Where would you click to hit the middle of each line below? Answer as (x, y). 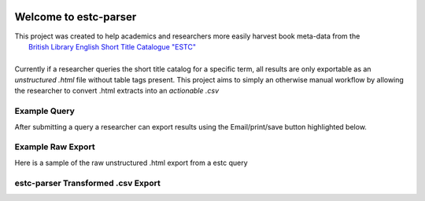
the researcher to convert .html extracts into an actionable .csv (117, 91)
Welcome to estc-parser (76, 17)
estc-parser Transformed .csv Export (87, 183)
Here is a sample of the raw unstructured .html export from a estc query (131, 163)
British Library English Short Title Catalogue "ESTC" (113, 46)
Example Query (44, 111)
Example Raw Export (55, 147)
